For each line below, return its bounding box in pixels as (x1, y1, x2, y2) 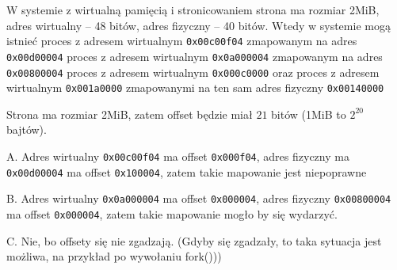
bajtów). (6, 121, 47, 138)
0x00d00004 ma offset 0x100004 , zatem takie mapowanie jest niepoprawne (6, 163, 367, 180)
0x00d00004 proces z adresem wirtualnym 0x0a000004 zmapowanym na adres (6, 48, 383, 64)
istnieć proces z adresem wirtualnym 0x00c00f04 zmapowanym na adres (6, 32, 357, 49)
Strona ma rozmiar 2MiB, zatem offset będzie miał (6, 105, 253, 122)
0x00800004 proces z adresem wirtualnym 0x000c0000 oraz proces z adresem (6, 63, 380, 80)
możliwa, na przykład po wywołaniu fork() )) (6, 248, 222, 264)
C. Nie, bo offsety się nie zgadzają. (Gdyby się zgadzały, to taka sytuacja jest (6, 232, 382, 249)
